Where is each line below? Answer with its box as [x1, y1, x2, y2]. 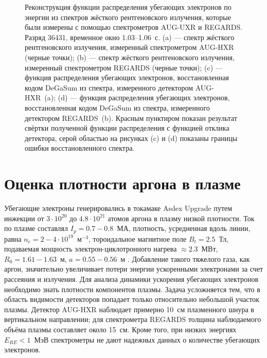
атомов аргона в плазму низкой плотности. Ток [108, 212, 255, 223]
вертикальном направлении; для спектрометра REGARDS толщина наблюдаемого [4, 314, 261, 325]
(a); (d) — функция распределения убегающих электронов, [44, 92, 230, 103]
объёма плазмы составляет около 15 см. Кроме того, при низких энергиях [4, 324, 237, 335]
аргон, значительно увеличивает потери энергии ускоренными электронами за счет [4, 263, 263, 274]
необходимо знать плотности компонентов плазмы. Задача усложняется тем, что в [4, 283, 260, 294]
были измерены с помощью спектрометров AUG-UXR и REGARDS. [25, 22, 243, 32]
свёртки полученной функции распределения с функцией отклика [25, 122, 229, 133]
